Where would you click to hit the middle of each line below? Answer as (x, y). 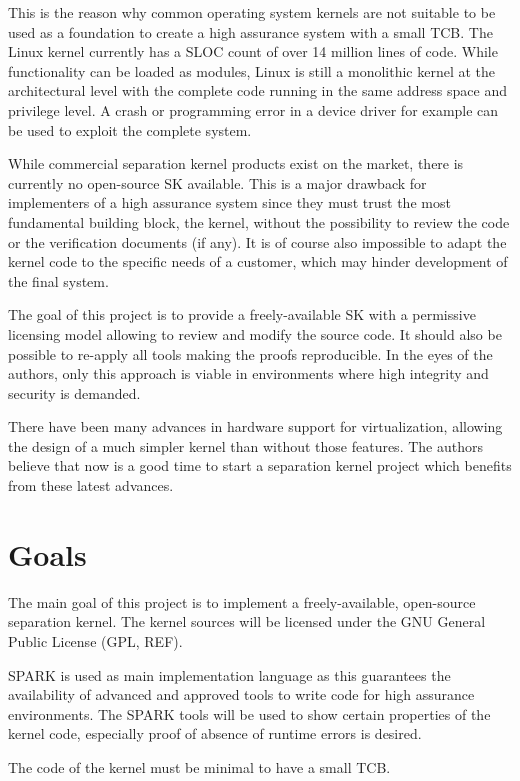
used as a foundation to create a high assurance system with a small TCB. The (250, 31)
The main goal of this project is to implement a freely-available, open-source (242, 601)
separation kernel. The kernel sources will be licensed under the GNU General (247, 621)
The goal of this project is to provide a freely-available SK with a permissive (242, 314)
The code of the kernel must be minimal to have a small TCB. (199, 766)
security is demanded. (74, 392)
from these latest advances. (91, 485)
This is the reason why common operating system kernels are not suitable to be (252, 12)
